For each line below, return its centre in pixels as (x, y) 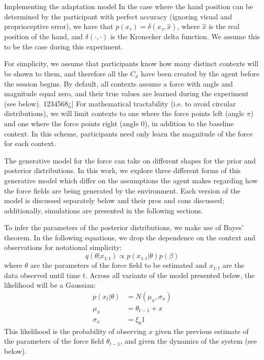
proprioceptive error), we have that (59, 26)
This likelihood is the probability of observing (75, 331)
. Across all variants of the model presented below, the (170, 275)
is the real (224, 26)
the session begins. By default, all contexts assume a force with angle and (119, 83)
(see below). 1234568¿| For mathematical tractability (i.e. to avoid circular (120, 103)
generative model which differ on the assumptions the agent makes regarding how (131, 180)
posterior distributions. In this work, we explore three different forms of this (123, 170)
